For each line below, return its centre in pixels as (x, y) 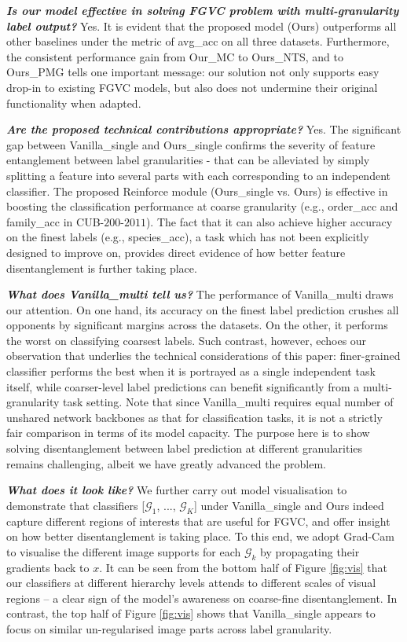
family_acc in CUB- (55, 221)
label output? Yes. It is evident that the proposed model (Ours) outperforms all (202, 26)
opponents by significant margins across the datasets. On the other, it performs (197, 325)
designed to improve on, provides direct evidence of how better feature (176, 252)
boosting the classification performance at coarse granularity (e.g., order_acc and (202, 206)
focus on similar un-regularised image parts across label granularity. (169, 628)
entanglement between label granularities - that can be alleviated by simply (188, 160)
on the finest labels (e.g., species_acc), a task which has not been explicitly (188, 237)
